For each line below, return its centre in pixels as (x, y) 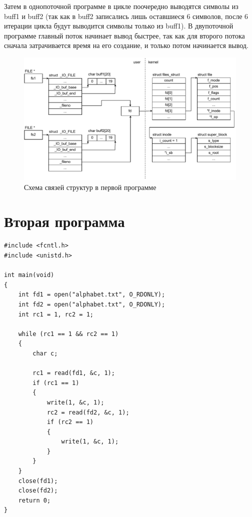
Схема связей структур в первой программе (90, 187)
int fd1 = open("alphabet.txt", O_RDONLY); (92, 295)
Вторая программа (64, 221)
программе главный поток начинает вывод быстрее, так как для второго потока (124, 35)
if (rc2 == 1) (70, 422)
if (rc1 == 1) (56, 383)
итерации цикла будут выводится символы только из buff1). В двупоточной (119, 26)
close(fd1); (38, 481)
